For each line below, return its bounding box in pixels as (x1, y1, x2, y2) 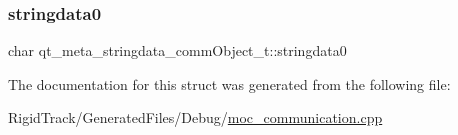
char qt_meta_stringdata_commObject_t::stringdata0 (8, 40, 347, 61)
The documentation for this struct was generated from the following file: (8, 73, 451, 94)
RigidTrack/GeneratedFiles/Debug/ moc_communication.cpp (8, 107, 383, 128)
